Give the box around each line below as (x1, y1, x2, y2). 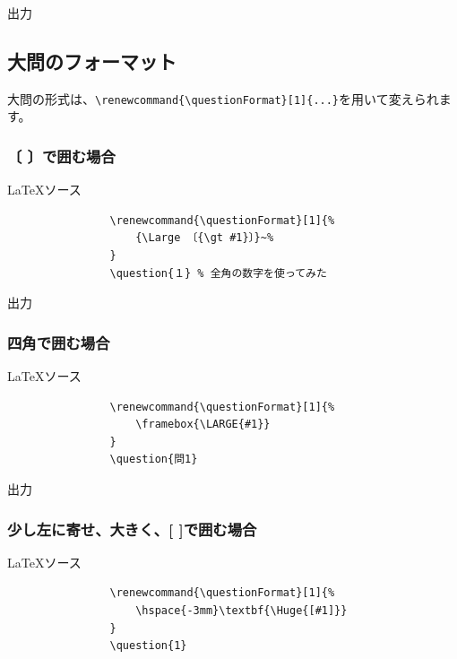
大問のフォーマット (7, 47, 177, 74)
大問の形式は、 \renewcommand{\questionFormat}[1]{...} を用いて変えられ (7, 89, 439, 108)
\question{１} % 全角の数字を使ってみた (109, 266, 327, 280)
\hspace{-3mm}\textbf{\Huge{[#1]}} (135, 604, 348, 618)
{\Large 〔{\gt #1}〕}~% (135, 231, 274, 245)
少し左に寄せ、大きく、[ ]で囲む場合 (7, 517, 257, 540)
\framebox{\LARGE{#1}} (135, 418, 271, 431)
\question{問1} (109, 453, 198, 466)
